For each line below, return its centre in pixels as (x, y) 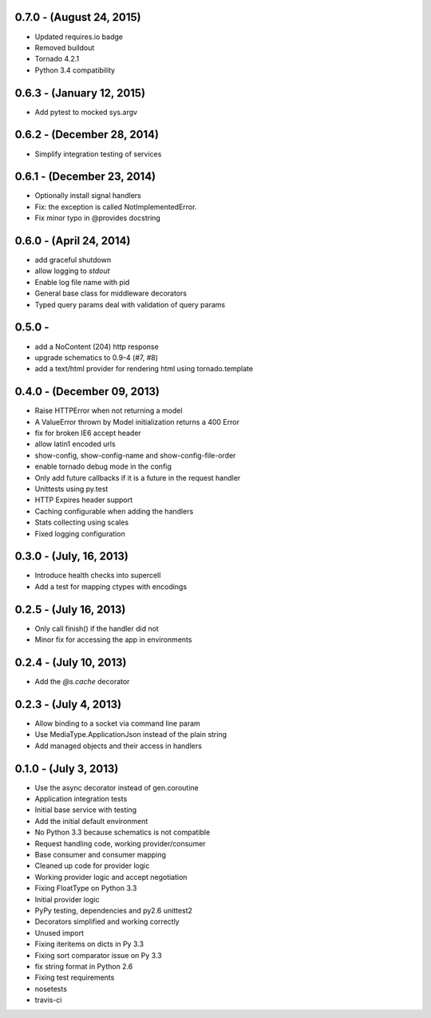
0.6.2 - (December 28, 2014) (87, 135)
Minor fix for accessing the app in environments (113, 640)
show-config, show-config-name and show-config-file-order (135, 455)
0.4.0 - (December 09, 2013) (87, 392)
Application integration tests (81, 799)
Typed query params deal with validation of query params (130, 304)
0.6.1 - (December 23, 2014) (85, 177)
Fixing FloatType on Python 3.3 (86, 888)
